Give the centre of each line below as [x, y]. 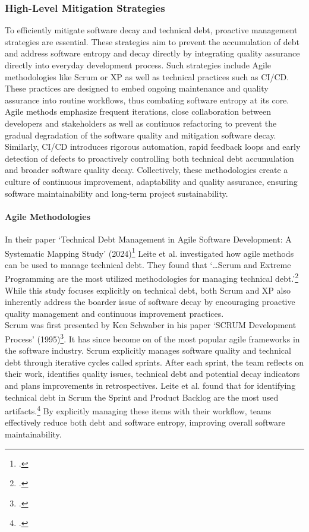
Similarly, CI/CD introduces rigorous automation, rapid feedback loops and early [153, 147]
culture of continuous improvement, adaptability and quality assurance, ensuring [151, 181]
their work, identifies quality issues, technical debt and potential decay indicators [152, 374]
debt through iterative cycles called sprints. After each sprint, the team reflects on [154, 362]
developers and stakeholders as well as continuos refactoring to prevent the [141, 123]
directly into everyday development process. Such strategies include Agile [138, 65]
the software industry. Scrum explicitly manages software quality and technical [148, 350]
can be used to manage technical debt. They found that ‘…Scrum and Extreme [148, 264]
